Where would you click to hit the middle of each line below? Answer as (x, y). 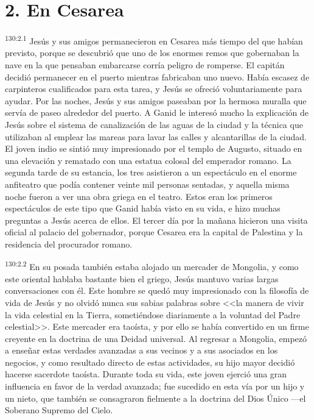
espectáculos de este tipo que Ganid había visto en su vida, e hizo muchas (143, 208)
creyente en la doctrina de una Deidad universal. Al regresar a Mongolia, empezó (156, 338)
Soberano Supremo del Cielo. (59, 410)
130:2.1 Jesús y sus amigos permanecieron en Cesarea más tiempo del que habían (154, 40)
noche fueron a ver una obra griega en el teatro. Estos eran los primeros (139, 196)
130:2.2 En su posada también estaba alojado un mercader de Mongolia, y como (152, 266)
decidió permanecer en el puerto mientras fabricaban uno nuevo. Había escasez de (157, 77)
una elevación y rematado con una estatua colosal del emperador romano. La (148, 160)
